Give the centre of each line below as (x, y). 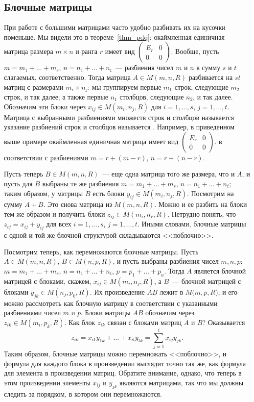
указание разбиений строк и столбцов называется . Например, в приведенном (119, 127)
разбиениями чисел (33, 313)
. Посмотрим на (210, 193)
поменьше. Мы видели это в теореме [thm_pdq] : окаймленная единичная (114, 37)
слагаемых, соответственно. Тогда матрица (67, 77)
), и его (226, 291)
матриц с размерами (34, 87)
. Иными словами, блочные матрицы (192, 224)
